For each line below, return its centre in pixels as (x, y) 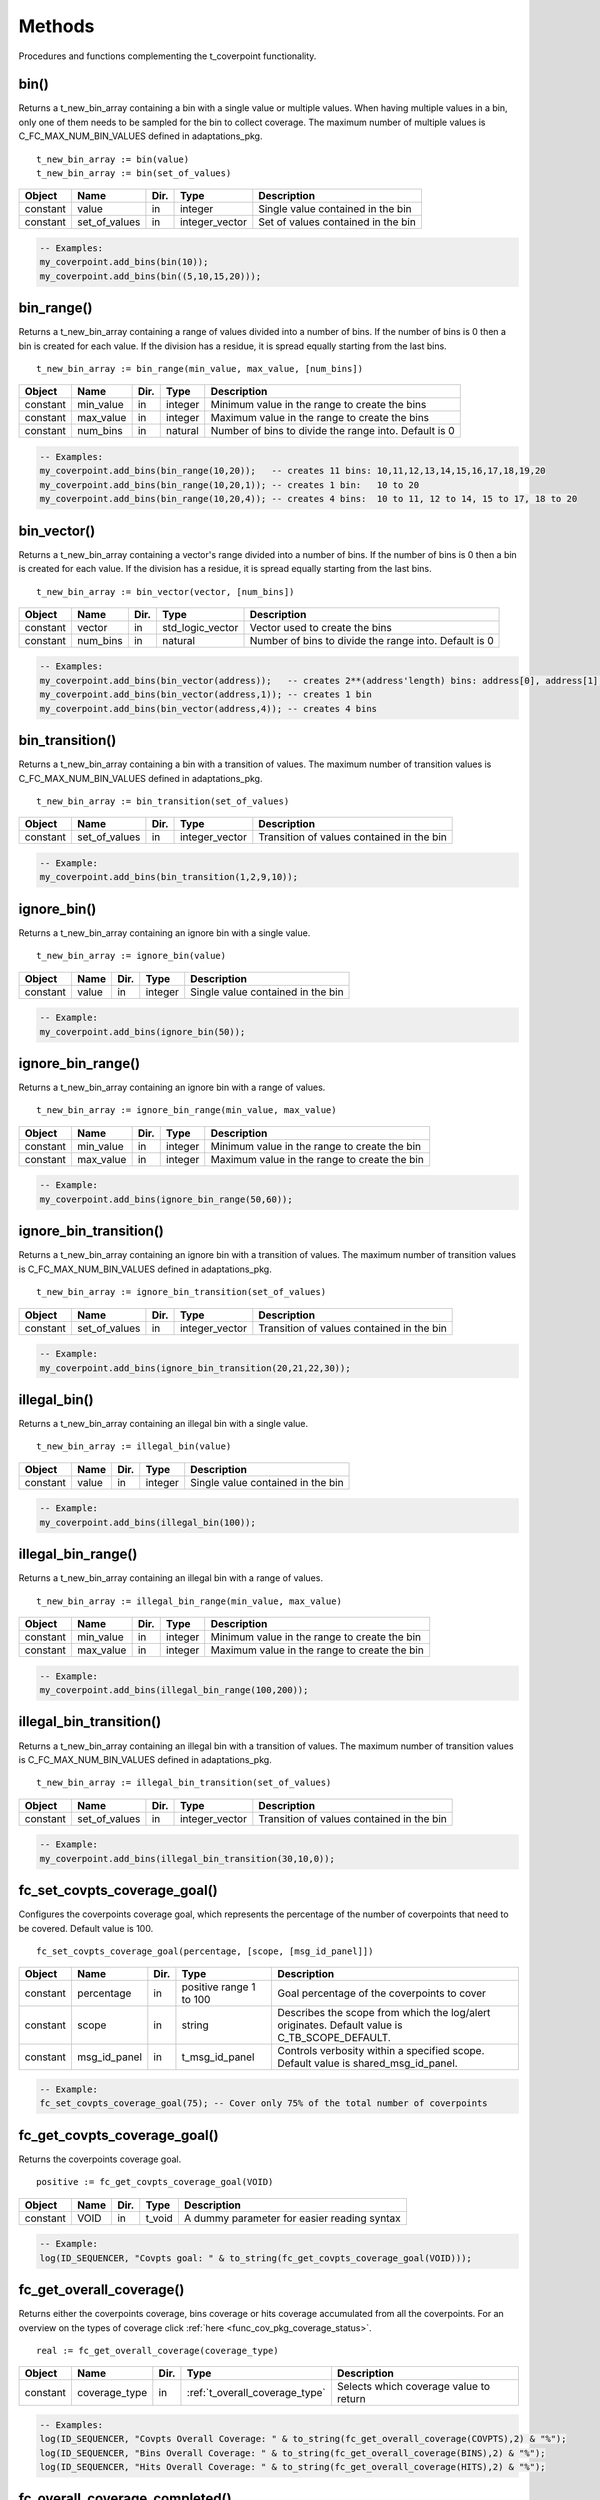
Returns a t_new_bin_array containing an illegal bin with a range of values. (171, 1578)
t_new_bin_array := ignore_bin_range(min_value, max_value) (186, 1110)
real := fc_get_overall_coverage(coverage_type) (157, 2350)
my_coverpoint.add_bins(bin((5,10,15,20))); (150, 276)
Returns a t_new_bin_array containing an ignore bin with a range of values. (172, 1087)
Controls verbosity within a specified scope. (380, 2051)
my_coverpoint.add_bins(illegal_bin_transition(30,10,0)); (187, 1858)
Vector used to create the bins (320, 627)
